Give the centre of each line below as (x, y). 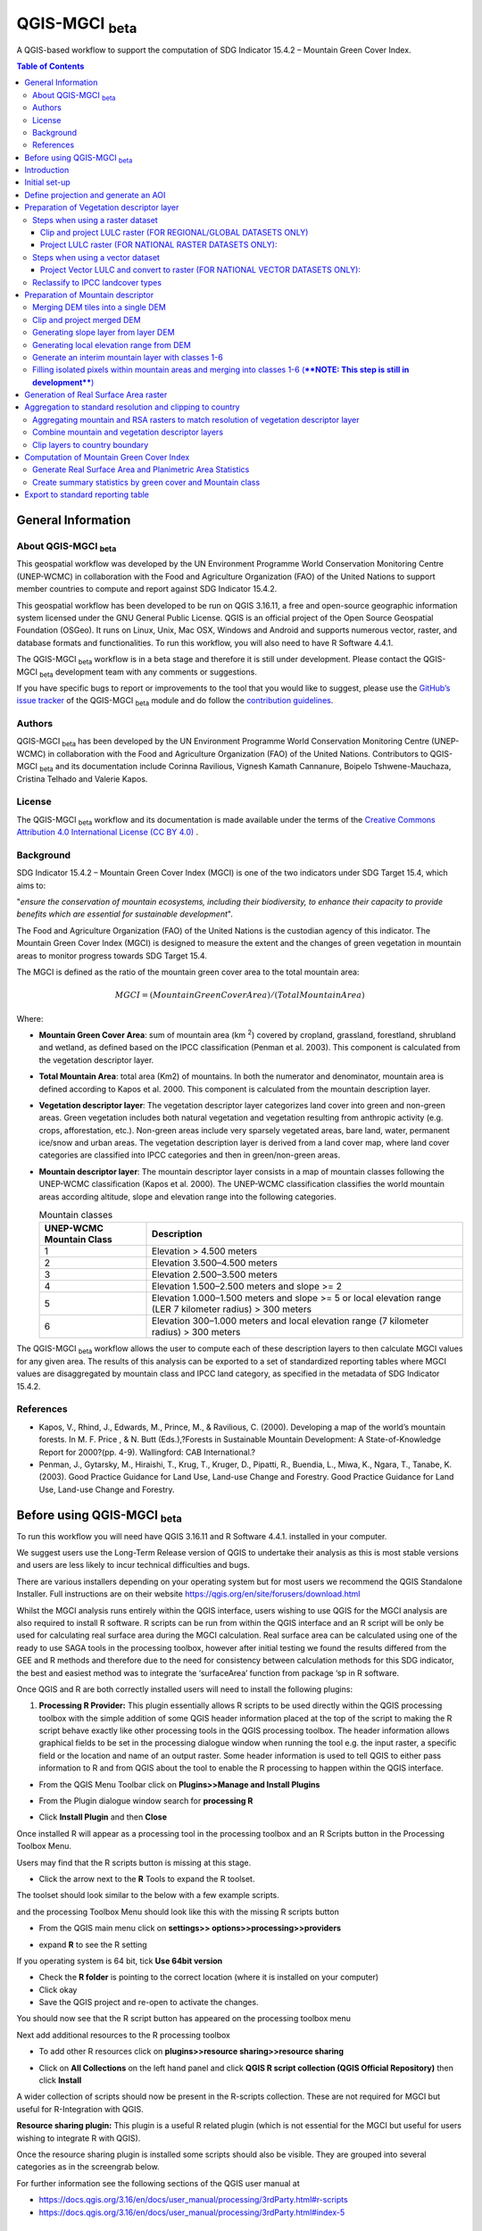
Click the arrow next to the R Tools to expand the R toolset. (147, 1879)
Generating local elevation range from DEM (112, 344)
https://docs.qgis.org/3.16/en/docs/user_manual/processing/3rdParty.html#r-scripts (193, 2200)
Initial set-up (47, 182)
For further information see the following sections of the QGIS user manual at (158, 2183)
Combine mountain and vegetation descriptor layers (128, 432)
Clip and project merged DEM (87, 319)
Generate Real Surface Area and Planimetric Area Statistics (141, 469)
